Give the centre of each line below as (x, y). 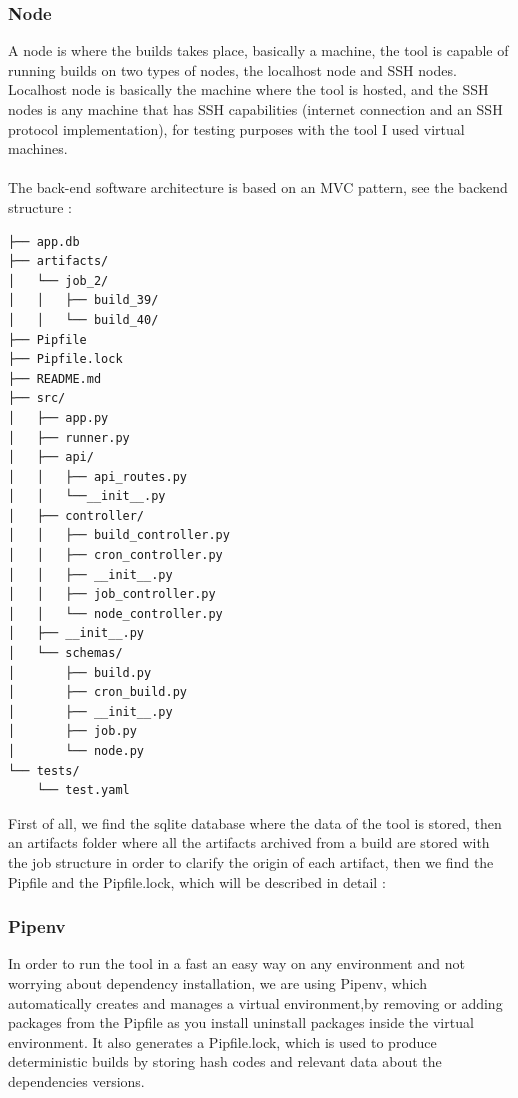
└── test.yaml (83, 790)
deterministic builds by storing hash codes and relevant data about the (225, 1061)
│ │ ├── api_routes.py (97, 476)
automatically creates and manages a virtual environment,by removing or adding (255, 1002)
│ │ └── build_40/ (83, 319)
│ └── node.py (76, 751)
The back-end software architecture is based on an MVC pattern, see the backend (258, 187)
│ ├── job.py (72, 731)
